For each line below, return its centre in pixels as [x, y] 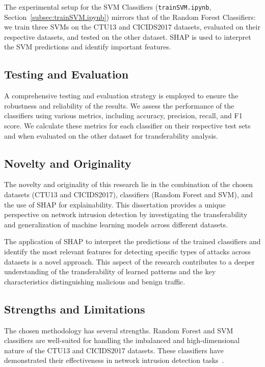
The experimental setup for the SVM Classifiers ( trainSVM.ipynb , [108, 7]
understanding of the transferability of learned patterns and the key [110, 271]
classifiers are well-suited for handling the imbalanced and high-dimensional [122, 340]
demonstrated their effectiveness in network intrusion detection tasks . [114, 360]
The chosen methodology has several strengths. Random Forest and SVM [119, 330]
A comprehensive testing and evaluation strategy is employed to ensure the [121, 96]
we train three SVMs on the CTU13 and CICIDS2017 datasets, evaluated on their [132, 27]
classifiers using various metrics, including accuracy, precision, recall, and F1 [123, 115]
